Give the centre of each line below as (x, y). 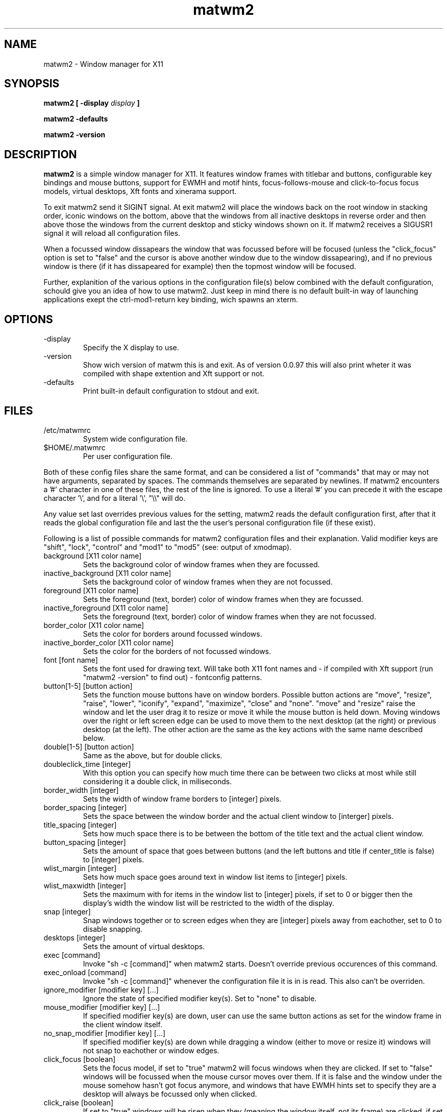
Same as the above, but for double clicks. (153, 755)
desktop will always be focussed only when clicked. (170, 1094)
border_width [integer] (81, 790)
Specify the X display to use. (131, 348)
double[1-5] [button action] (89, 746)
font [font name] (71, 660)
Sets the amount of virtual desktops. (144, 946)
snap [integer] (67, 911)
